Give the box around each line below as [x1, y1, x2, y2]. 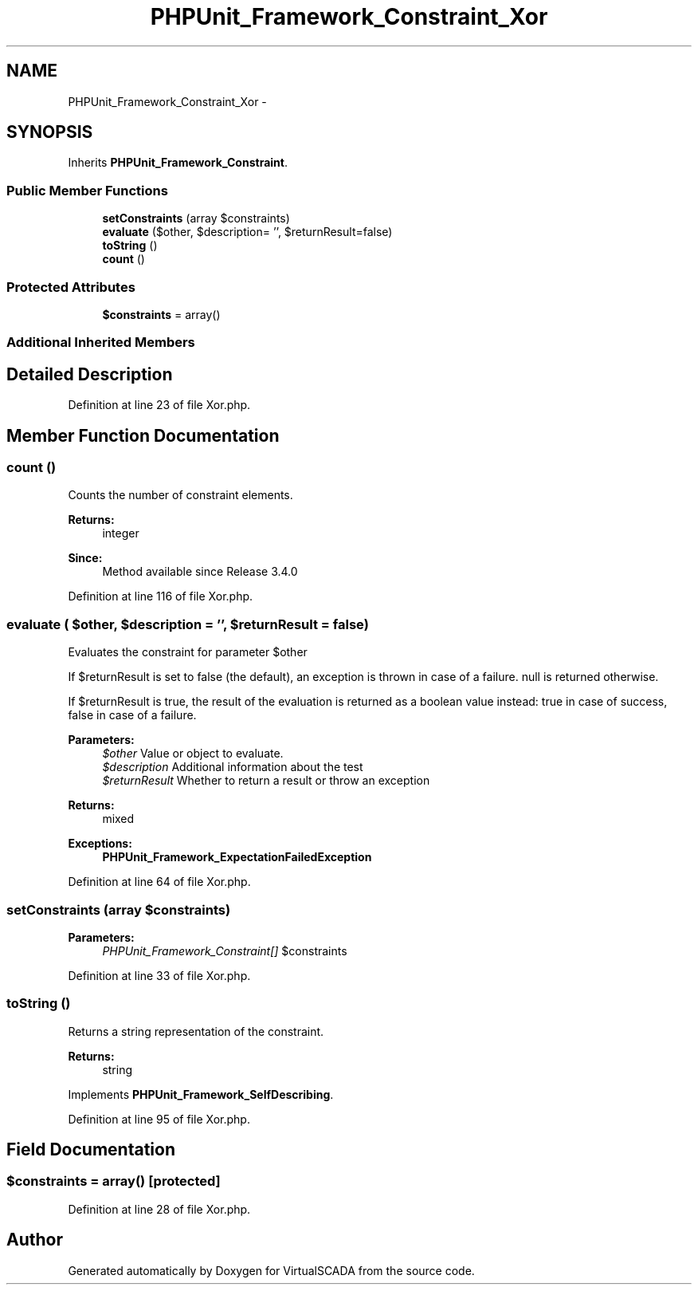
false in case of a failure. [68, 708, 197, 722]
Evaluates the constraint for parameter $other [68, 645, 308, 659]
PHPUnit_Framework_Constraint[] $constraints [102, 943, 347, 958]
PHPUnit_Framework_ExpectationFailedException [102, 850, 372, 864]
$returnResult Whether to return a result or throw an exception [102, 773, 430, 788]
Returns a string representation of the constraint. [68, 1024, 324, 1038]
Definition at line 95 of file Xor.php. [68, 1112, 250, 1126]
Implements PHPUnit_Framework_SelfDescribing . [68, 1087, 334, 1101]
